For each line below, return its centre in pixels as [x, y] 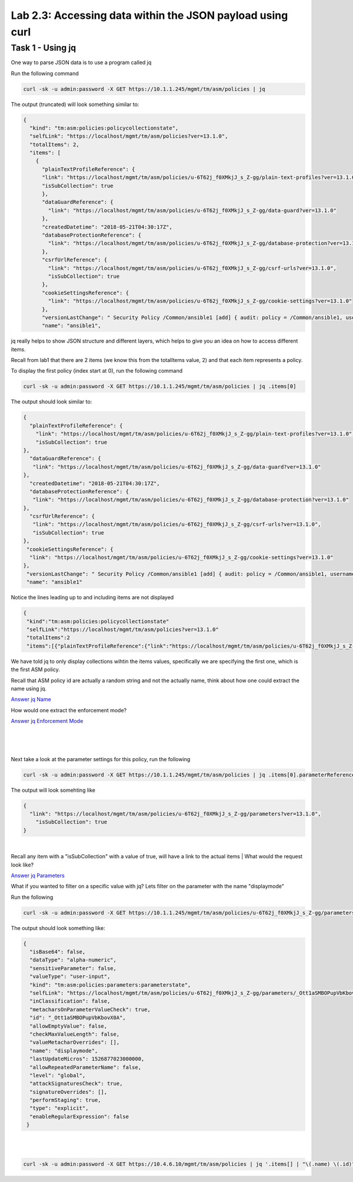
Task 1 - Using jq [44, 48]
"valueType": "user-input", [70, 977]
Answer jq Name [31, 699]
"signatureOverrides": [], [69, 1092]
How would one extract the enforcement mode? [69, 710]
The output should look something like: [58, 928]
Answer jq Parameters [38, 875]
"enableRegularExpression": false [79, 1116]
